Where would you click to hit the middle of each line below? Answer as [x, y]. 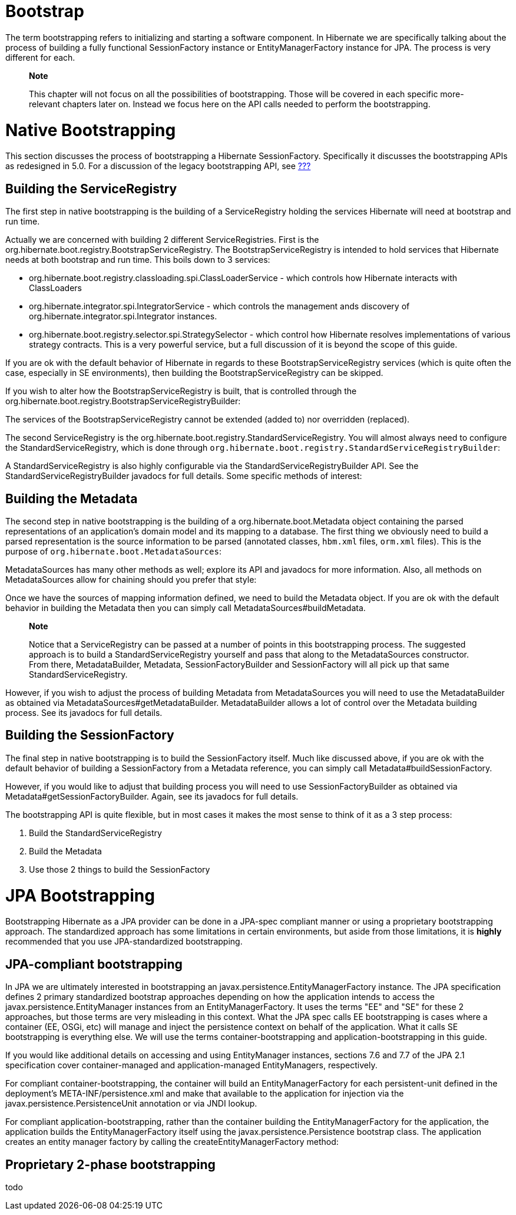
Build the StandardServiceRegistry [95, 833]
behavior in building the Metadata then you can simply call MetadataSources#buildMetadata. [186, 607]
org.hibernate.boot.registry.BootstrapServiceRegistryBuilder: [123, 401]
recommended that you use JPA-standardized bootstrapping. [124, 942]
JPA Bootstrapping [80, 895]
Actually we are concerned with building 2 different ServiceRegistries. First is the [162, 240]
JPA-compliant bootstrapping [94, 964]
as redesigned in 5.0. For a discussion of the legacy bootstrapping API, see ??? [158, 166]
